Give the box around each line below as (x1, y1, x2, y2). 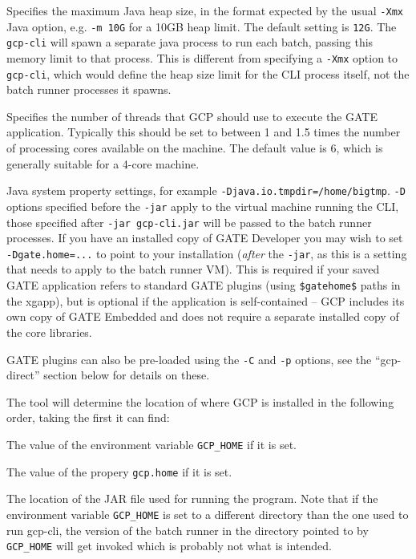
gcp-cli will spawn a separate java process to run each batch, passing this (6, 34, 374, 51)
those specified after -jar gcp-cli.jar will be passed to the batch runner (6, 213, 372, 230)
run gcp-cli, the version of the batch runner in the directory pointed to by (6, 521, 369, 538)
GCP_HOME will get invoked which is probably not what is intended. (6, 537, 332, 554)
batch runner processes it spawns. (6, 81, 172, 98)
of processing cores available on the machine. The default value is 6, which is (6, 140, 383, 156)
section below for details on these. (43, 367, 210, 383)
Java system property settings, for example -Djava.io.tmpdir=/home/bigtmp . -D (6, 182, 406, 199)
